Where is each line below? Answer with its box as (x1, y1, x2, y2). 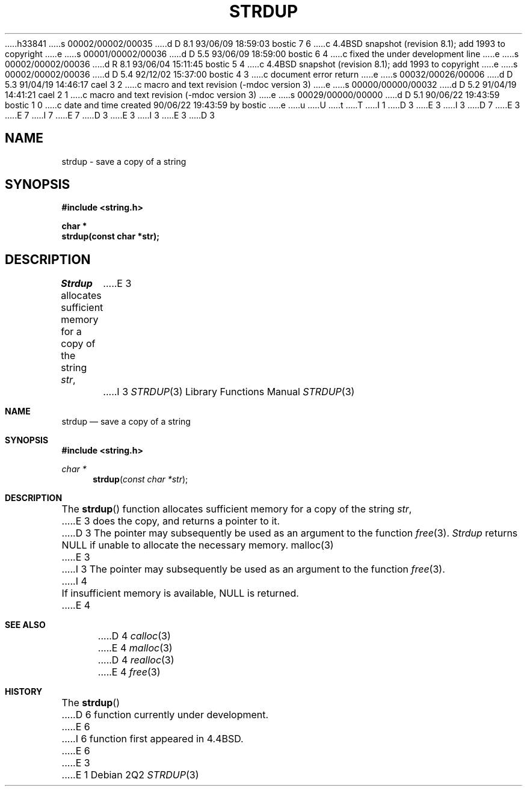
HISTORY (5, 686, 43, 697)
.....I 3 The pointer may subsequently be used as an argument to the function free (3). (61, 563, 445, 576)
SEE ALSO (5, 620, 46, 630)
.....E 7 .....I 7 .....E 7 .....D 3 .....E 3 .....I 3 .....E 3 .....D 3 (5, 109, 215, 120)
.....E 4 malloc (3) (97, 642, 173, 654)
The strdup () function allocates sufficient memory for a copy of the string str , (61, 503, 412, 516)
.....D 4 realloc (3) (97, 654, 174, 666)
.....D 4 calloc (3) (97, 630, 171, 642)
